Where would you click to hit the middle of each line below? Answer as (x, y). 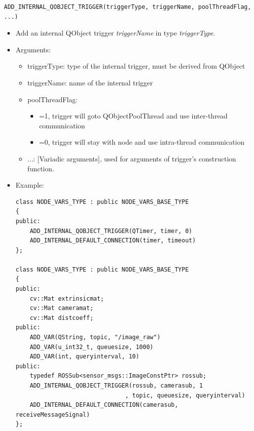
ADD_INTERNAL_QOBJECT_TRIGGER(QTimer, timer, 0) (111, 231)
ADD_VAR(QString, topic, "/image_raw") (95, 337)
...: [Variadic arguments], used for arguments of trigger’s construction (132, 158)
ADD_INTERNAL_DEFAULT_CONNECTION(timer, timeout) (113, 241)
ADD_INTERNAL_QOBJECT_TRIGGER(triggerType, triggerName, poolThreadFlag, (128, 7)
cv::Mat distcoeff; (62, 318)
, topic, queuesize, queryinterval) (185, 395)
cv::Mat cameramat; (62, 308)
